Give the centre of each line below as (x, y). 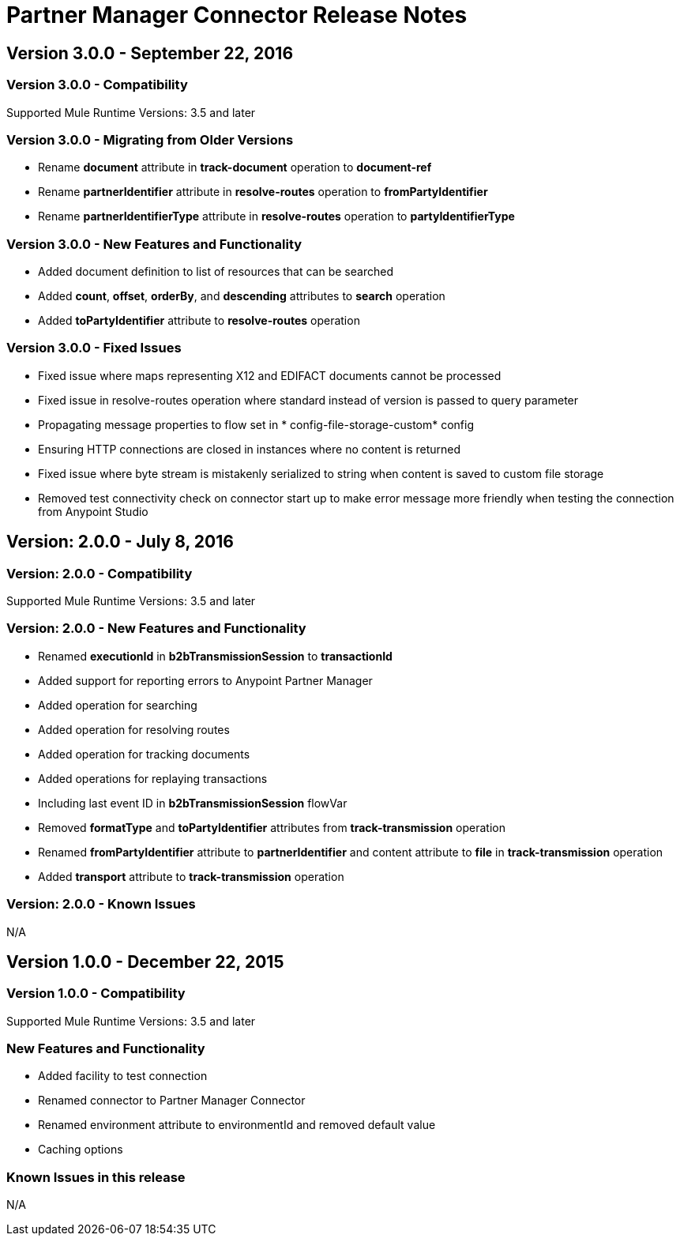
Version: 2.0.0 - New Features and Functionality (156, 629)
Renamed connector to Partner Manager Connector (172, 1101)
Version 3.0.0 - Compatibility (97, 85)
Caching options (81, 1150)
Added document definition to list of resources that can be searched (216, 272)
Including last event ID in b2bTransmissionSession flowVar (193, 803)
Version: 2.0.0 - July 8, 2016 (120, 542)
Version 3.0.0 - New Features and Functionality (154, 244)
